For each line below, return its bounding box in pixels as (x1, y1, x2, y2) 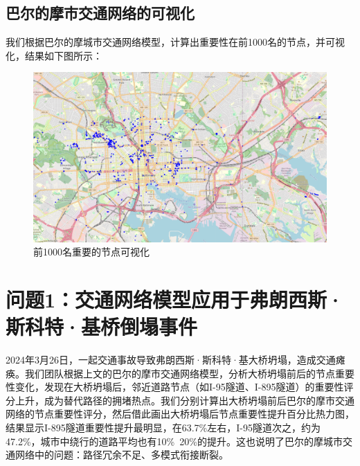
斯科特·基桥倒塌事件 (6, 312, 198, 341)
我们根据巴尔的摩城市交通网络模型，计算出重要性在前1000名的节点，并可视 (6, 35, 345, 49)
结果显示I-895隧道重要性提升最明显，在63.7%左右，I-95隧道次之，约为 (6, 420, 321, 434)
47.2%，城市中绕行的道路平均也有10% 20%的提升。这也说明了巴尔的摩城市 (6, 433, 343, 448)
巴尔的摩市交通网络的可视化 (6, 2, 195, 24)
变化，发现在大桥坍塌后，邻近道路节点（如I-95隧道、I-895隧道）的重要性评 (15, 379, 354, 394)
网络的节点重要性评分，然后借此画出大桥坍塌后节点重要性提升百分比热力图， (6, 406, 354, 421)
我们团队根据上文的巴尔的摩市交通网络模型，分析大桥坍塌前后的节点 (24, 366, 335, 380)
